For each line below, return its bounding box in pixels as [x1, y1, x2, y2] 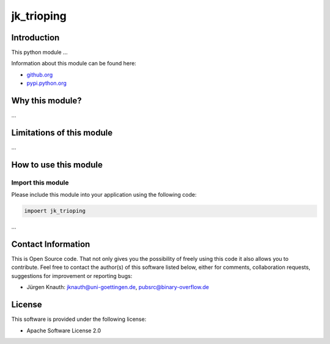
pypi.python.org [26, 79, 67, 87]
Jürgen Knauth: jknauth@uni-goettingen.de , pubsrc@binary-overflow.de [26, 284, 209, 291]
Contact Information [11, 239, 90, 249]
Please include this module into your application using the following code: [11, 191, 197, 199]
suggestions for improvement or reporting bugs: [11, 272, 133, 279]
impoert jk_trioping [24, 208, 86, 214]
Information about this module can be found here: [11, 60, 137, 67]
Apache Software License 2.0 [26, 327, 101, 334]
